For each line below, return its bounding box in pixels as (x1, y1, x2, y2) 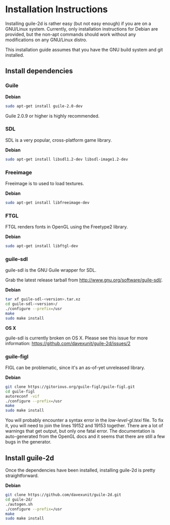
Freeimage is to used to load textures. (5, 180, 85, 187)
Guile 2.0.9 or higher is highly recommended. (5, 113, 100, 119)
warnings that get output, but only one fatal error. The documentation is (5, 428, 155, 434)
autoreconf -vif (5, 393, 40, 399)
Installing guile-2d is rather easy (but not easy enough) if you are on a (5, 20, 151, 27)
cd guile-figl (5, 389, 36, 394)
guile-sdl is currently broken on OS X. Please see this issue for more (5, 335, 148, 341)
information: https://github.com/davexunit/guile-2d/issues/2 (5, 340, 131, 346)
